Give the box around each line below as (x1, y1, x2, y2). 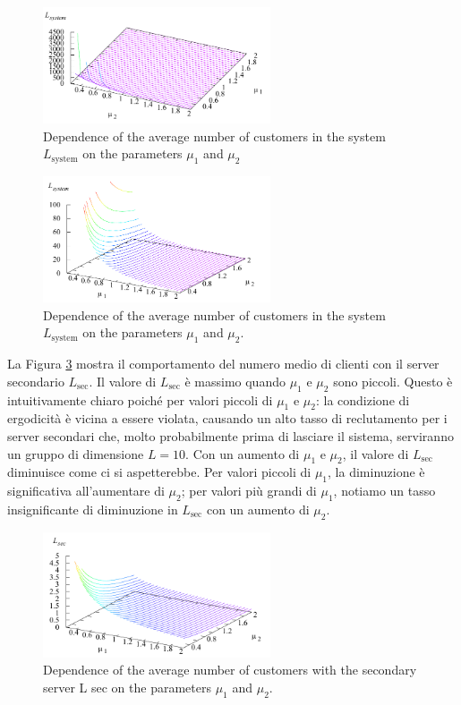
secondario (7, 371, 64, 390)
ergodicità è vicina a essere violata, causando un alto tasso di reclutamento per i (7, 409, 448, 428)
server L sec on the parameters (43, 677, 211, 696)
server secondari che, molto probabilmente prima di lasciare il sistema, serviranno (7, 427, 454, 446)
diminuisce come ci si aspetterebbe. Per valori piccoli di (7, 463, 312, 481)
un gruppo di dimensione (7, 444, 144, 463)
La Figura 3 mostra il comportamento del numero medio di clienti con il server (7, 354, 440, 373)
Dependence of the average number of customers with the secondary (43, 660, 417, 679)
